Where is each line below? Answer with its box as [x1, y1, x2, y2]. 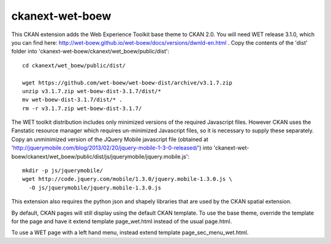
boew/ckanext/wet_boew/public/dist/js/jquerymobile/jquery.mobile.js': [11, 153, 190, 160]
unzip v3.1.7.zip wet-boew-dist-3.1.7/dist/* [22, 88, 162, 94]
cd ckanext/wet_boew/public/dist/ [22, 62, 126, 69]
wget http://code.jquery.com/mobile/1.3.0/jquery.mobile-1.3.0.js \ [22, 175, 232, 183]
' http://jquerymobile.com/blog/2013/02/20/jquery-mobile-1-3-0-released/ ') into [11, 144, 213, 151]
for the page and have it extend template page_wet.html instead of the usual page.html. [11, 218, 232, 225]
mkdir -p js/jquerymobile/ [22, 167, 104, 174]
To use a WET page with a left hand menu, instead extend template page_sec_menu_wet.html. [11, 229, 249, 236]
